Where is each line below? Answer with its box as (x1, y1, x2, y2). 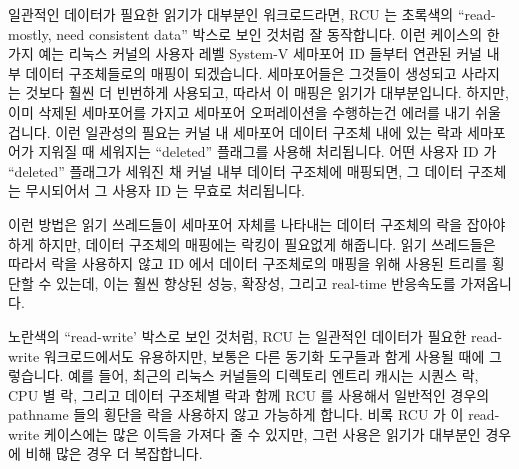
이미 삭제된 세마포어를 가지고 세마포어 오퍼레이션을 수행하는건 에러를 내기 (8, 101, 471, 122)
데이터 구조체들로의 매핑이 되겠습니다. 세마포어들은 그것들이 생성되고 (25, 62, 457, 83)
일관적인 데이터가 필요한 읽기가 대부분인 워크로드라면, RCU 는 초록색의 (8, 4, 454, 24)
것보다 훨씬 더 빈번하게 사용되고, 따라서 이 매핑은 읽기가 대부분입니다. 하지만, (25, 82, 509, 103)
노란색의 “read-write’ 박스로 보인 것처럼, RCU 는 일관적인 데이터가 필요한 (8, 325, 467, 346)
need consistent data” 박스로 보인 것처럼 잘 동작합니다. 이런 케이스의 (56, 23, 483, 44)
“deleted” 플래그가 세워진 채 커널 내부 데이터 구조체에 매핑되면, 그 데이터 (8, 160, 464, 181)
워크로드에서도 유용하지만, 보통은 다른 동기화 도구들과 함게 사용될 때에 (43, 345, 485, 366)
